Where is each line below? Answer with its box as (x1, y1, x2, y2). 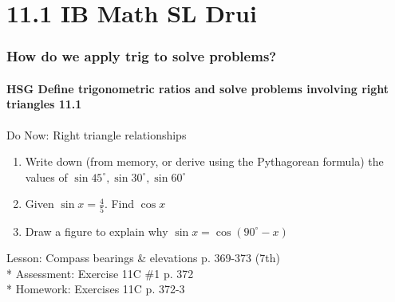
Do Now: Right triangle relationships (6, 126, 187, 143)
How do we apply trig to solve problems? (6, 46, 277, 66)
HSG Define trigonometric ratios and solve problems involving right (6, 80, 389, 96)
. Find (104, 195, 135, 212)
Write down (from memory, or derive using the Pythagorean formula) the (25, 153, 384, 170)
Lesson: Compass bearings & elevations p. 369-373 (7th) (6, 249, 280, 266)
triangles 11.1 (6, 96, 82, 112)
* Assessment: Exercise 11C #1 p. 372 (6, 265, 194, 281)
